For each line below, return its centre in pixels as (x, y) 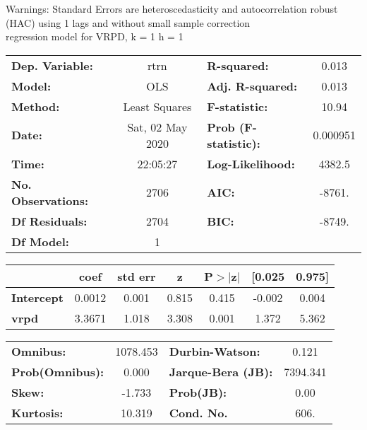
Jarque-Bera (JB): (221, 371)
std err (137, 276)
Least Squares (157, 106)
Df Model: (40, 241)
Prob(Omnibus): (58, 371)
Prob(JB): (198, 392)
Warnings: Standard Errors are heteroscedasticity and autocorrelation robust (172, 8)
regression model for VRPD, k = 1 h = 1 (95, 36)
